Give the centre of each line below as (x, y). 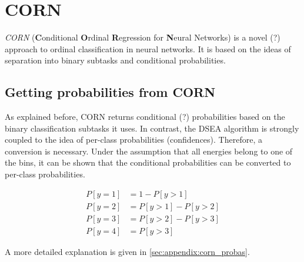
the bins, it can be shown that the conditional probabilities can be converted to (148, 162)
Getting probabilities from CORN (110, 92)
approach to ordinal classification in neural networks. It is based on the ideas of (148, 48)
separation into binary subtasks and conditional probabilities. (115, 60)
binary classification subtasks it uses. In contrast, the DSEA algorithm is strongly (152, 128)
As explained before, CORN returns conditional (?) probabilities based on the (145, 117)
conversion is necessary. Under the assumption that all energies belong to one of (149, 151)
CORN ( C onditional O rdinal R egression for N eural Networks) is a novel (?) (143, 37)
